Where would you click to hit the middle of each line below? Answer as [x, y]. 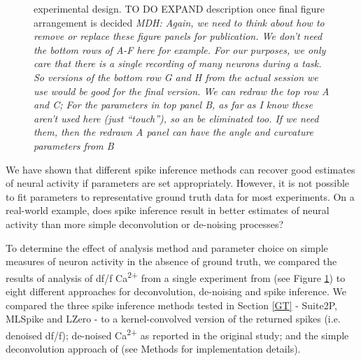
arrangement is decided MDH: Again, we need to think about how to [179, 22]
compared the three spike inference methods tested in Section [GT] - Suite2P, [171, 305]
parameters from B [74, 145]
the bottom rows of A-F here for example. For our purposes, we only [180, 49]
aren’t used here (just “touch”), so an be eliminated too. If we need [176, 118]
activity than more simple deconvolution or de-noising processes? [145, 224]
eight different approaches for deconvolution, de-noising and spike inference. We [176, 291]
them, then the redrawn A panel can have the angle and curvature [174, 132]
